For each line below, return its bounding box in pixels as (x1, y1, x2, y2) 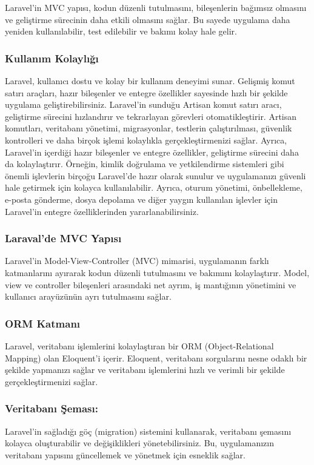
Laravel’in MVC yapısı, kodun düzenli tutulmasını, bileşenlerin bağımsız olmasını (5, 1, 307, 13)
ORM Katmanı (5, 315, 81, 331)
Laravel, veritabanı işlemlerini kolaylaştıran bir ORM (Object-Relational (5, 339, 274, 352)
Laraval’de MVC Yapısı (5, 231, 122, 246)
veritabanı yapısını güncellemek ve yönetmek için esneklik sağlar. (5, 448, 246, 461)
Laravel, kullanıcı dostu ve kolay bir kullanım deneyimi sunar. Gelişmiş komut (5, 74, 295, 87)
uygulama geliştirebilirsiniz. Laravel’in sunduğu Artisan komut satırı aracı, (5, 98, 282, 111)
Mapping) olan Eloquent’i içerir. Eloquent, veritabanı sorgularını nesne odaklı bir (5, 351, 307, 364)
